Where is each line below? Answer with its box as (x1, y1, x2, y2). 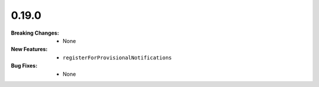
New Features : (11, 46, 48, 53)
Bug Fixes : (11, 62, 38, 69)
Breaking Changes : (11, 29, 59, 36)
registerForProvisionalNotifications (63, 54, 172, 61)
